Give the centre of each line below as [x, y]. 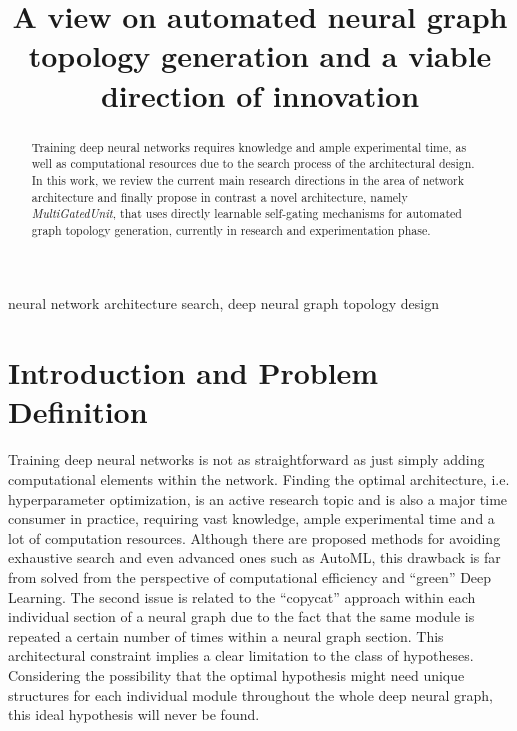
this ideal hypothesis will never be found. [134, 714]
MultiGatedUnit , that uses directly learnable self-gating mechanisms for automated [246, 213]
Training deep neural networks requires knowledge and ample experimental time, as [249, 146]
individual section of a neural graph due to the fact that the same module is [241, 616]
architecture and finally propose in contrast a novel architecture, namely [219, 196]
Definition [78, 411]
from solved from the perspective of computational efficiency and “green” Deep [250, 576]
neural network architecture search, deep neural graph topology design [223, 303]
